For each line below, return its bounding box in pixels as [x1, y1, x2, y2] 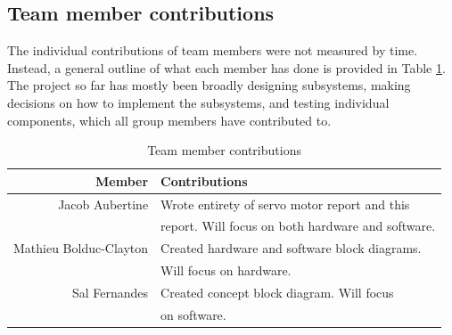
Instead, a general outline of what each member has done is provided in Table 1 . [7, 58, 446, 77]
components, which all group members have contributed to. [7, 110, 332, 129]
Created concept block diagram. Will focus [160, 282, 394, 301]
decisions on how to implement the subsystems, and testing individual [7, 93, 390, 111]
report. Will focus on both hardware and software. [160, 217, 436, 235]
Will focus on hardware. [160, 261, 292, 280]
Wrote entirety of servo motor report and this [160, 194, 410, 213]
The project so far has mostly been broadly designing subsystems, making [7, 76, 411, 94]
